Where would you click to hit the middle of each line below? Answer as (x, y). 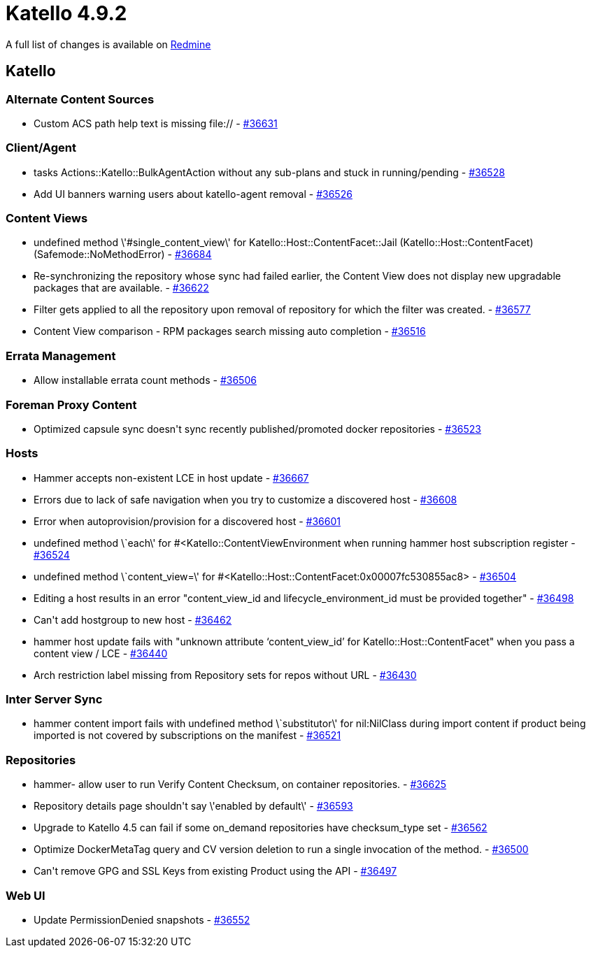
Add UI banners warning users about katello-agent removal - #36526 (193, 194)
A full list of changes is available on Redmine (108, 44)
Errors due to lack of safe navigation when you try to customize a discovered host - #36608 (245, 499)
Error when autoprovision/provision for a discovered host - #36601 (187, 521)
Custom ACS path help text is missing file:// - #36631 (156, 123)
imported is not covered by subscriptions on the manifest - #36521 (187, 736)
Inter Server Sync (54, 700)
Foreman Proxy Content (71, 404)
